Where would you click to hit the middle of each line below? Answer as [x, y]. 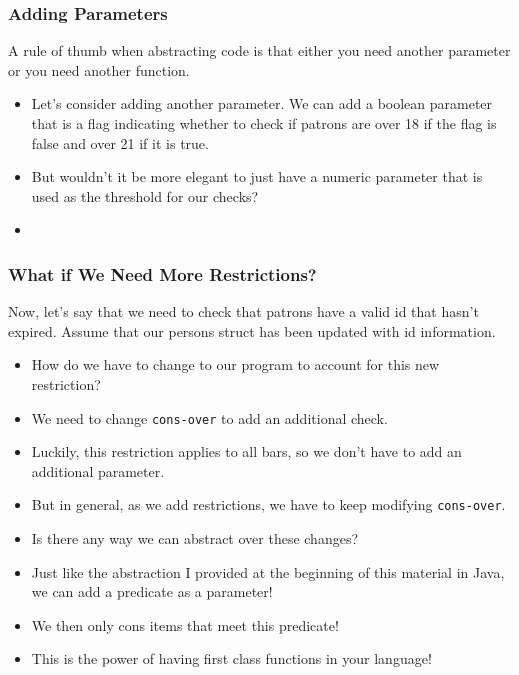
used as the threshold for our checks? [145, 195]
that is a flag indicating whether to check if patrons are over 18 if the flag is [264, 123]
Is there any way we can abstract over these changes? [195, 538]
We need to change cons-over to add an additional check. [209, 417]
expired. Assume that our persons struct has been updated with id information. [252, 330]
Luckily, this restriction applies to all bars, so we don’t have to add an [246, 451]
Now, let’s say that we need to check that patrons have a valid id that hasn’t [243, 311]
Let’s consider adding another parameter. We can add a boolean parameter [262, 103]
